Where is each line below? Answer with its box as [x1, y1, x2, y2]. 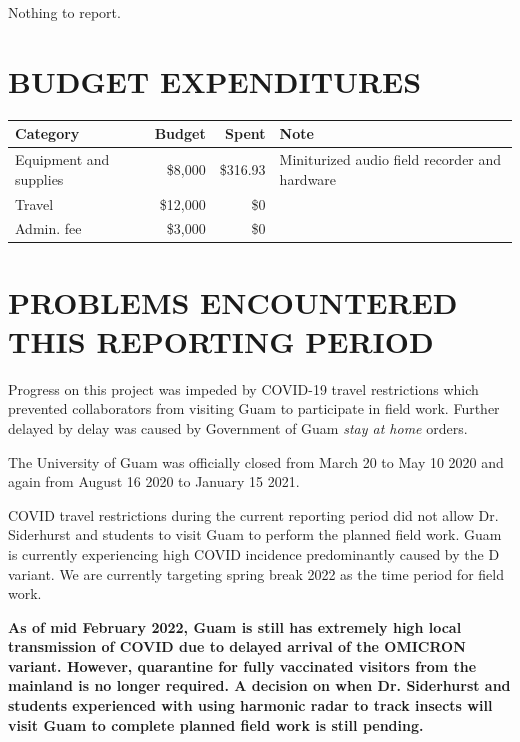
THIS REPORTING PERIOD [8, 320, 434, 361]
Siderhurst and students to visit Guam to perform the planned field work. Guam [8, 524, 502, 545]
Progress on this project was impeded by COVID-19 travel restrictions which [8, 378, 479, 399]
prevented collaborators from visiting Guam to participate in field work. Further [8, 398, 500, 419]
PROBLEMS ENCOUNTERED [8, 281, 458, 322]
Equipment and [15, 149, 110, 170]
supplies [15, 168, 64, 189]
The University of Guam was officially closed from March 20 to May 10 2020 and [8, 451, 504, 472]
